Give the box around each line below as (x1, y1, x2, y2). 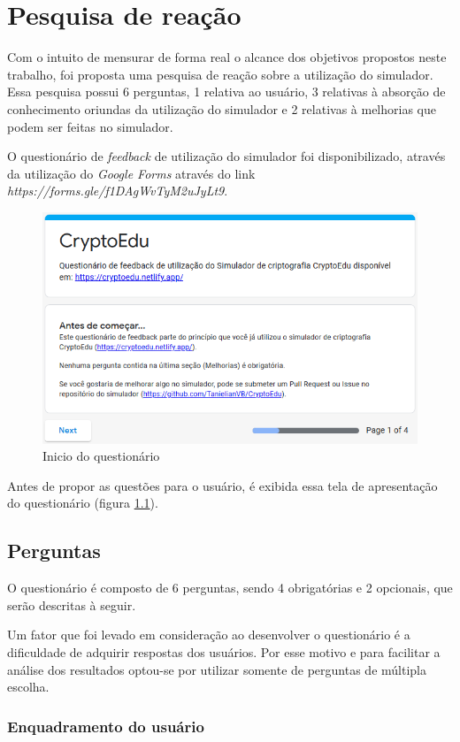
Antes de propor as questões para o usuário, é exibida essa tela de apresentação (7, 476, 438, 494)
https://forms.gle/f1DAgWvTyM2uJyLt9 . (7, 181, 228, 200)
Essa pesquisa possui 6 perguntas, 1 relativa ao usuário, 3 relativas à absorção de (7, 82, 446, 101)
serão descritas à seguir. (7, 595, 136, 614)
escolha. (7, 677, 50, 696)
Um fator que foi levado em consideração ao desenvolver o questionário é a (7, 625, 410, 644)
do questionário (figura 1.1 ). (7, 493, 158, 512)
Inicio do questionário (42, 447, 160, 465)
